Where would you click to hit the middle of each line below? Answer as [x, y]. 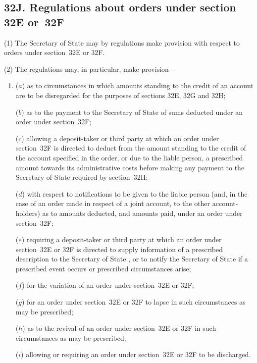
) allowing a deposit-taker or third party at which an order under [120, 138]
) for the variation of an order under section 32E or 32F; [108, 285]
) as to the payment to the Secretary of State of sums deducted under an [132, 112]
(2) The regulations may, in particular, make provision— [90, 69]
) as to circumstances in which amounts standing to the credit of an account [138, 85]
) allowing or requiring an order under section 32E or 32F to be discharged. [136, 354]
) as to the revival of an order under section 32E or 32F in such [119, 328]
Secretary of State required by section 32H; [82, 177]
